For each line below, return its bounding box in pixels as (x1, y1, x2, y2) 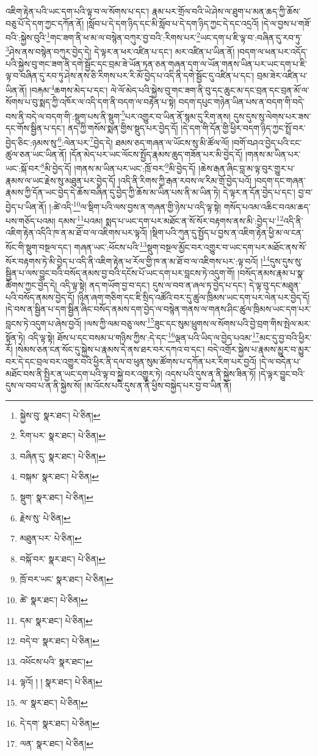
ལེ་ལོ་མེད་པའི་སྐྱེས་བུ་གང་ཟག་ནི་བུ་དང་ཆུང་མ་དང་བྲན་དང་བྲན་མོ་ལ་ (110, 83, 309, 96)
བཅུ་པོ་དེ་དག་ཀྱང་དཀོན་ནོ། (5, 17, 84, 29)
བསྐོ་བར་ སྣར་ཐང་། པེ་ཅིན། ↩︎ (20, 552, 106, 565)
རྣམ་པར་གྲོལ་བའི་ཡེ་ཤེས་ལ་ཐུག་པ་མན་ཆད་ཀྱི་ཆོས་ (151, 5, 301, 17)
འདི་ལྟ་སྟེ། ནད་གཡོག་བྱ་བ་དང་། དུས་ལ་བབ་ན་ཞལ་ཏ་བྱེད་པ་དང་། (59, 279, 247, 292)
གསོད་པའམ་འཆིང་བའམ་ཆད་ (223, 200, 311, 213)
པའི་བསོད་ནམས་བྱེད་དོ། (5, 290, 74, 303)
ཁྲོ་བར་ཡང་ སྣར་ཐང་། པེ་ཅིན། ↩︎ (20, 573, 114, 585)
